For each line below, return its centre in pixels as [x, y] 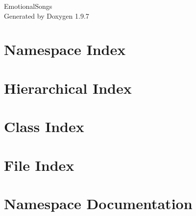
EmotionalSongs [28, 6]
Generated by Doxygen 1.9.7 [47, 15]
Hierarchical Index [68, 88]
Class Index [44, 126]
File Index [39, 165]
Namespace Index [65, 49]
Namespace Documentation [98, 203]
